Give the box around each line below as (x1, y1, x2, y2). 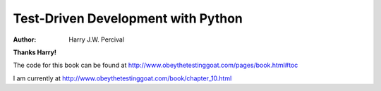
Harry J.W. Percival (68, 35, 125, 44)
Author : (13, 35, 37, 44)
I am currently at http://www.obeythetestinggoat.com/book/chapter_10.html (13, 74, 232, 83)
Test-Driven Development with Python (13, 11, 243, 26)
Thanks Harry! (13, 48, 56, 56)
